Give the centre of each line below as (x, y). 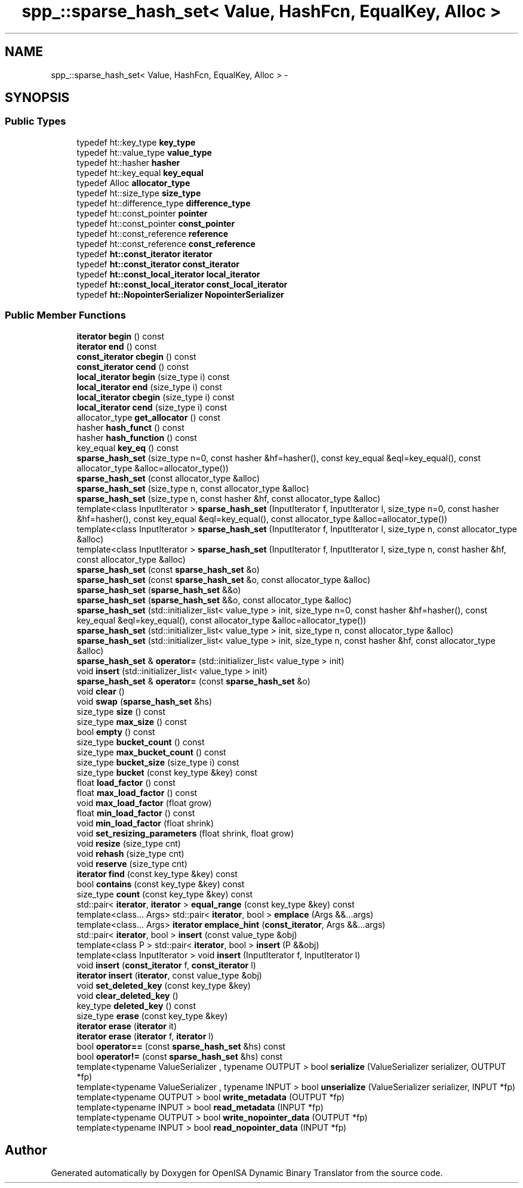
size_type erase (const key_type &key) (152, 1016)
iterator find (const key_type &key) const (157, 874)
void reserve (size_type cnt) (132, 863)
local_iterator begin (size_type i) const (153, 377)
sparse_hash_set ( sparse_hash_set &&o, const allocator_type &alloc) (214, 600)
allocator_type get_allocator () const (149, 417)
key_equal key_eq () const (127, 448)
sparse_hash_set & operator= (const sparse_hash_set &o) (193, 681)
